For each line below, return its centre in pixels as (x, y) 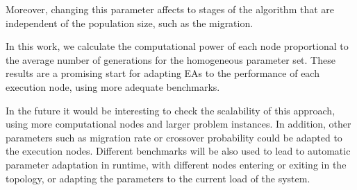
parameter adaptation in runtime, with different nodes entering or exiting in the (176, 164)
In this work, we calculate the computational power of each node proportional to (177, 46)
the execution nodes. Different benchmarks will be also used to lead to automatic (178, 151)
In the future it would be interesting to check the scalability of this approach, (171, 110)
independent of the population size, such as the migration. (130, 23)
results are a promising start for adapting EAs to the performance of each (163, 73)
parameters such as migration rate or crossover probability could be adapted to (174, 137)
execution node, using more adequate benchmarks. (113, 86)
